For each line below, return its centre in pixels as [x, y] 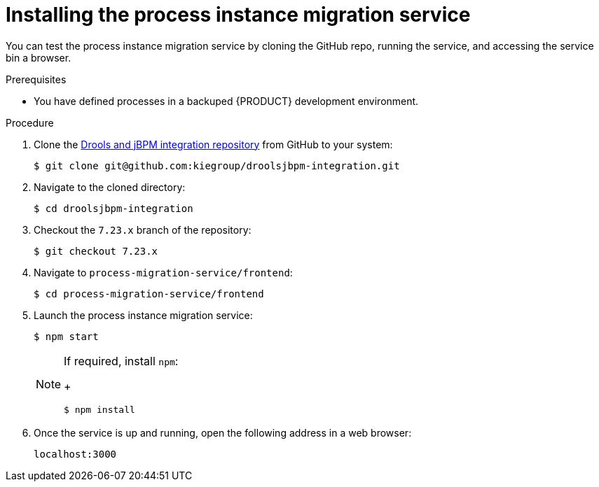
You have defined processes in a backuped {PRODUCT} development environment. [226, 101]
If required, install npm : [121, 361]
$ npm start [66, 336]
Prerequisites [36, 79]
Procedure [30, 122]
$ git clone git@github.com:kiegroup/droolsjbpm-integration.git [217, 165]
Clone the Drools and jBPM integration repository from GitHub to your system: [213, 144]
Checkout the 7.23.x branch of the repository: [143, 230]
